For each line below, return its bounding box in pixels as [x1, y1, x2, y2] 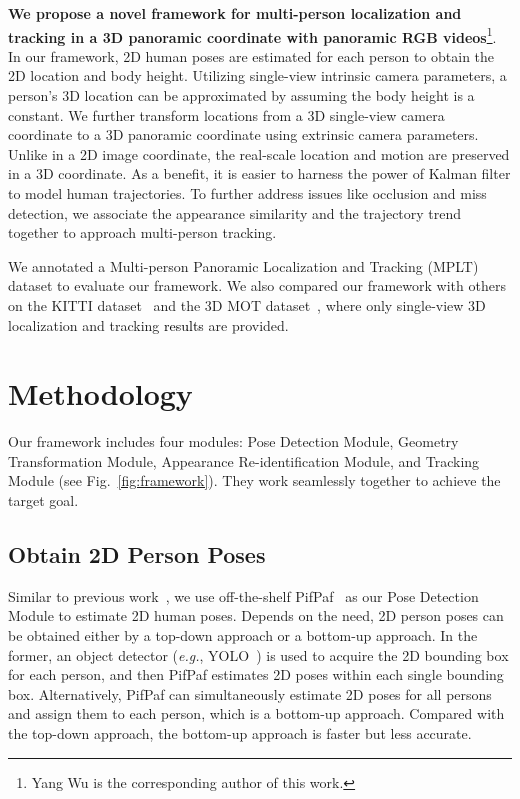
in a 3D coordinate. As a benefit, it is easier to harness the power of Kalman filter [8, 163, 511, 184]
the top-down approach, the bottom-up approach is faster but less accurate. [8, 723, 472, 744]
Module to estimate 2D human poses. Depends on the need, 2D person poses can [8, 605, 504, 626]
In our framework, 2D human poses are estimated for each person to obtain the [8, 45, 495, 66]
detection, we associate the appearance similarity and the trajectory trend [8, 202, 462, 223]
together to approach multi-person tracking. [8, 222, 277, 243]
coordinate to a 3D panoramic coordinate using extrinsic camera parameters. [8, 124, 479, 145]
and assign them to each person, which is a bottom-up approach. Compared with [8, 703, 505, 724]
